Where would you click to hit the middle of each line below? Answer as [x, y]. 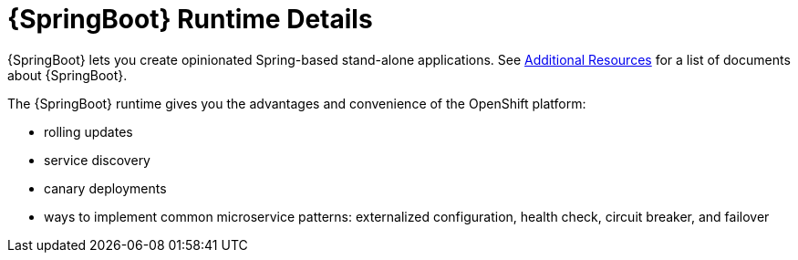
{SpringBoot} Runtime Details [190, 19]
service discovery [97, 160]
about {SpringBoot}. [67, 75]
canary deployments [105, 188]
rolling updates [88, 131]
